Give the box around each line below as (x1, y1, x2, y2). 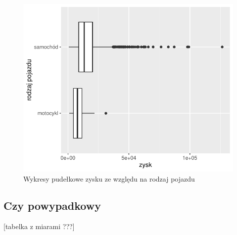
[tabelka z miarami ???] (3, 221, 75, 231)
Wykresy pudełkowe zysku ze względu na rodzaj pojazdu (23, 173, 195, 184)
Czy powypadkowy (3, 197, 101, 213)
